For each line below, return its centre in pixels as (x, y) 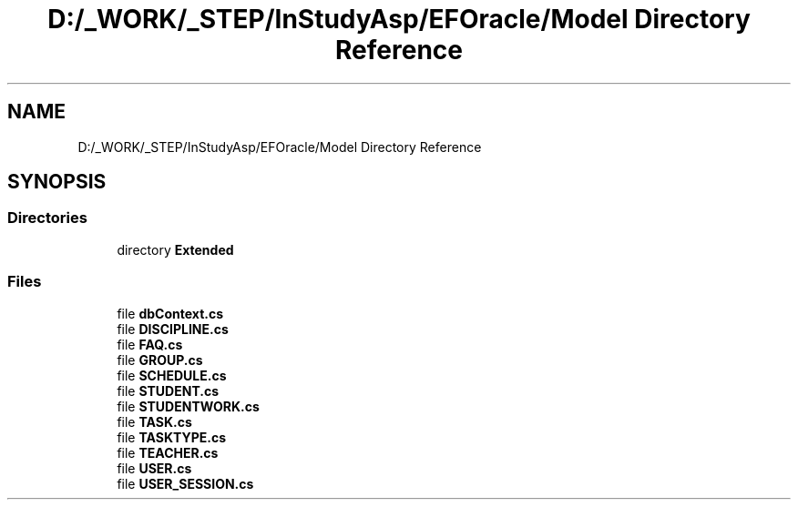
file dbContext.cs (170, 313)
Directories (47, 218)
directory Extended (175, 249)
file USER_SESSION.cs (185, 483)
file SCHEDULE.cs (172, 375)
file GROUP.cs (160, 360)
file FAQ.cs (150, 344)
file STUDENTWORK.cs (188, 406)
